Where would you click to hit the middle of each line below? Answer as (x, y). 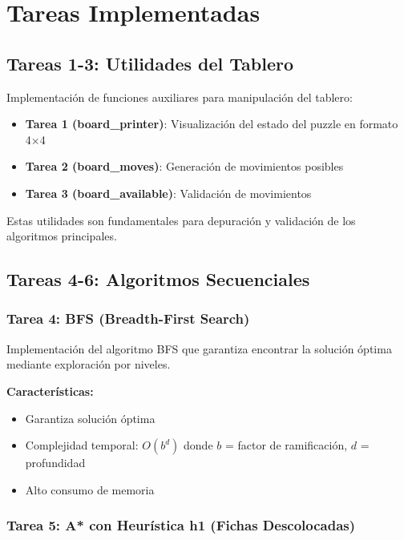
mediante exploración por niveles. (89, 364)
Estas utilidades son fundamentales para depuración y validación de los (181, 220)
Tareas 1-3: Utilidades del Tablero (150, 63)
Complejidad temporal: (82, 445)
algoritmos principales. (62, 236)
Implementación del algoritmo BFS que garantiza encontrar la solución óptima (199, 348)
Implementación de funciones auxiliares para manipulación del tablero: (180, 97)
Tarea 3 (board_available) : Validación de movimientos (168, 193)
